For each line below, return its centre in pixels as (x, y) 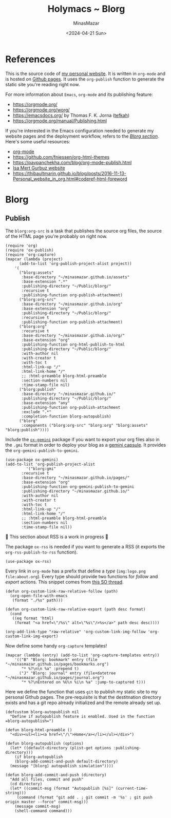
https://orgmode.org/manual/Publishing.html (60, 121)
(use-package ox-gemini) (32, 460)
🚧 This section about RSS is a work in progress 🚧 (57, 537)
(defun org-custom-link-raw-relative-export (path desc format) (75, 609)
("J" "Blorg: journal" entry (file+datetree (67, 673)
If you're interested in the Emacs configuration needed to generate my (80, 130)
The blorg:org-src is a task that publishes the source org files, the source (83, 231)
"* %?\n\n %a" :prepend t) (50, 669)
